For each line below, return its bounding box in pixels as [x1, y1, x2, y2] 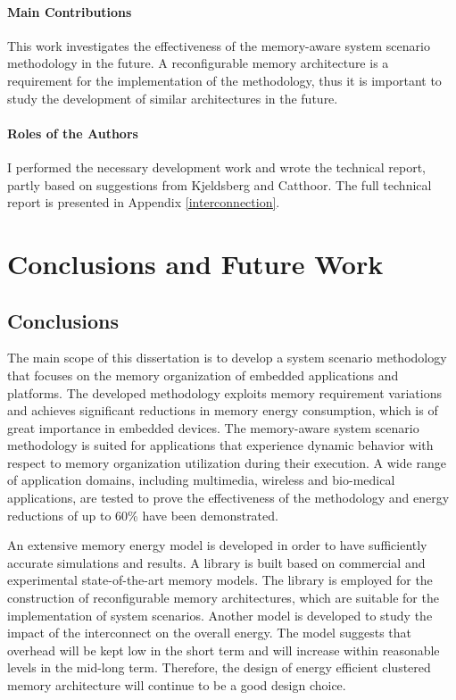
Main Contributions [7, 2, 132, 21]
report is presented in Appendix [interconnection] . [7, 193, 280, 212]
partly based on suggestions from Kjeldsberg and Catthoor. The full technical [7, 175, 432, 194]
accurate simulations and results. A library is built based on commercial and [7, 553, 426, 571]
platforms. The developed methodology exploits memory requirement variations [7, 383, 442, 402]
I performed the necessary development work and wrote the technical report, [7, 157, 427, 176]
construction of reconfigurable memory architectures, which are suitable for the [7, 588, 439, 607]
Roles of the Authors [7, 123, 138, 142]
